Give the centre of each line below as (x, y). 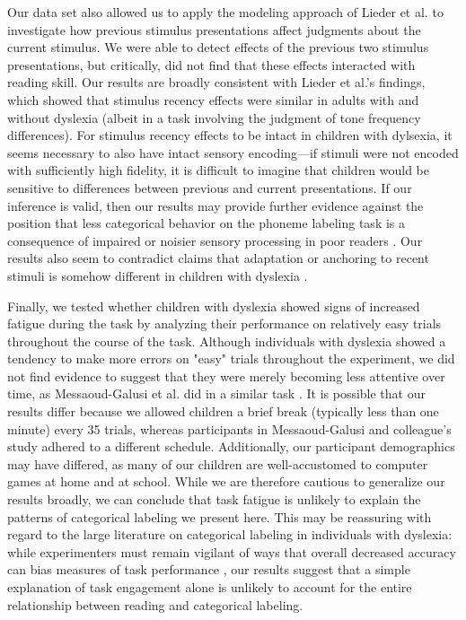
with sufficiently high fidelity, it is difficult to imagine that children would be (219, 170)
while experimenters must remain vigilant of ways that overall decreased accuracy (232, 551)
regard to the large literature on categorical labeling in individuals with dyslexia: (230, 534)
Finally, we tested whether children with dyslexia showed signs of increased (214, 306)
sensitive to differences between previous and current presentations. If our (210, 187)
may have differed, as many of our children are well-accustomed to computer (218, 463)
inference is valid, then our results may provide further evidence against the (215, 205)
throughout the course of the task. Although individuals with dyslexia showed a (227, 341)
